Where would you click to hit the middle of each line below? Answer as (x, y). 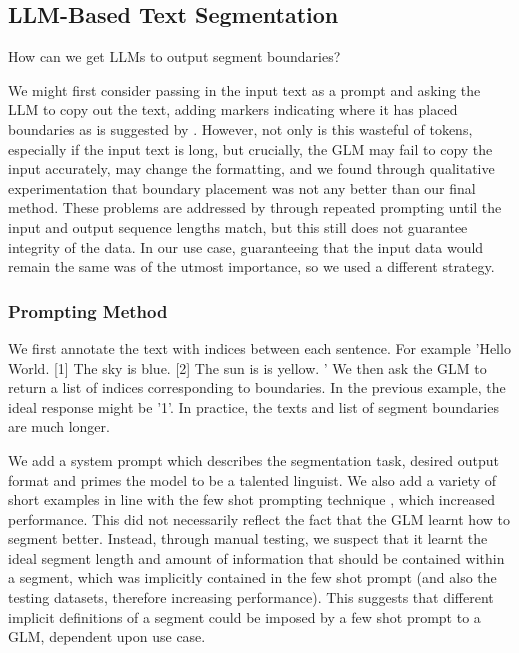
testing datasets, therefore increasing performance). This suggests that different (251, 597)
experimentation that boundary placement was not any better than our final (242, 187)
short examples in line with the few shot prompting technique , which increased (251, 499)
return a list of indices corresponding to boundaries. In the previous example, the (257, 387)
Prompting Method (88, 310)
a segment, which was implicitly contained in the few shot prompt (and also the (252, 577)
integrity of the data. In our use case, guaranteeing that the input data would (246, 246)
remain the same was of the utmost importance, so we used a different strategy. (251, 266)
